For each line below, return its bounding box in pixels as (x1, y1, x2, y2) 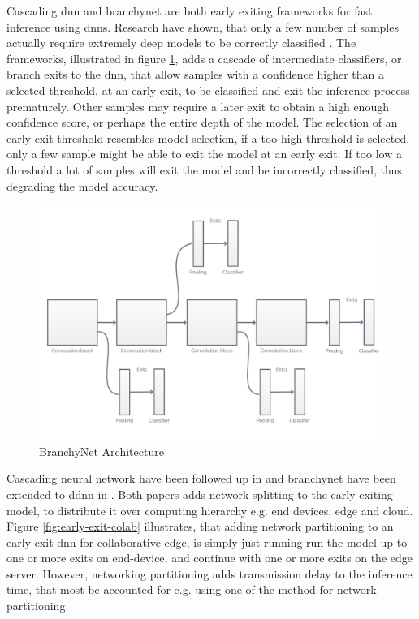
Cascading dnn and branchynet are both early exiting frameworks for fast (6, 2, 373, 19)
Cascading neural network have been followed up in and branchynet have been (6, 470, 396, 487)
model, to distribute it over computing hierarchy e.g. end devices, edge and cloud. (6, 501, 413, 518)
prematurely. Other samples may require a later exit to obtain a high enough (6, 97, 389, 114)
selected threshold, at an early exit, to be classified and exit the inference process (6, 81, 410, 98)
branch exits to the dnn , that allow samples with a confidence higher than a (6, 66, 385, 83)
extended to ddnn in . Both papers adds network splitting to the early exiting (6, 485, 393, 502)
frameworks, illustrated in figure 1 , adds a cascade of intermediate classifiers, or (6, 49, 402, 67)
